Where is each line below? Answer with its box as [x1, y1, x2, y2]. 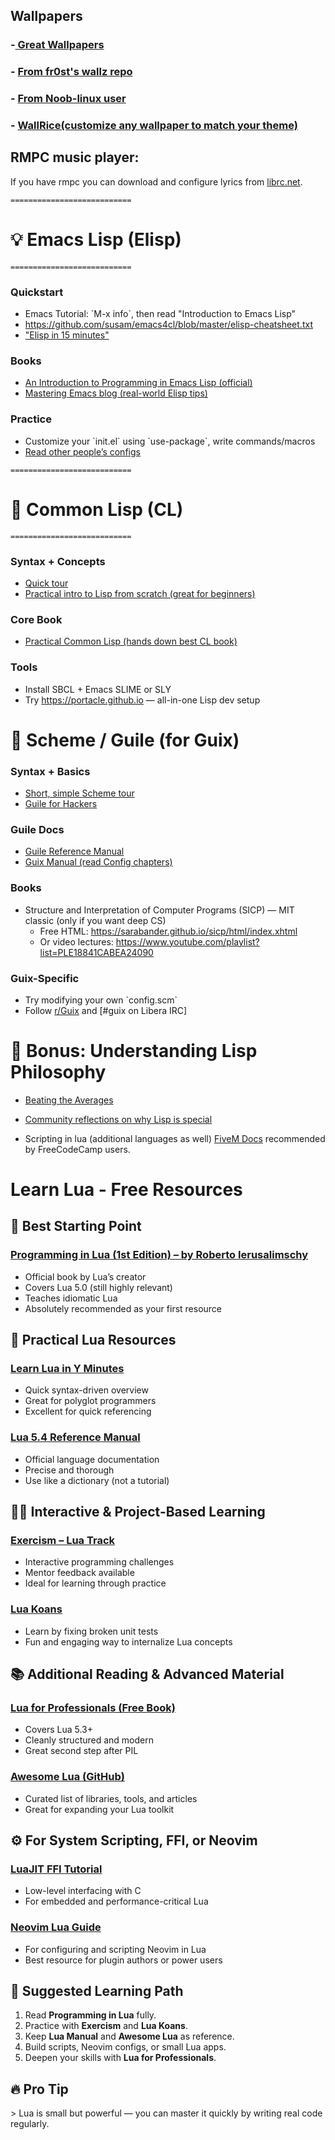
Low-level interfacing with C [24, 1885, 142, 1897]
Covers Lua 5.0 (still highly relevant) [24, 1281, 173, 1293]
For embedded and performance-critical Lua [24, 1895, 209, 1908]
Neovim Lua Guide [10, 1920, 102, 1934]
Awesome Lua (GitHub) [10, 1770, 125, 1784]
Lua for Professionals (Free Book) [10, 1701, 176, 1715]
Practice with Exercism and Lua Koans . [24, 2020, 188, 2032]
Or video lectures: [39, 935, 114, 948]
